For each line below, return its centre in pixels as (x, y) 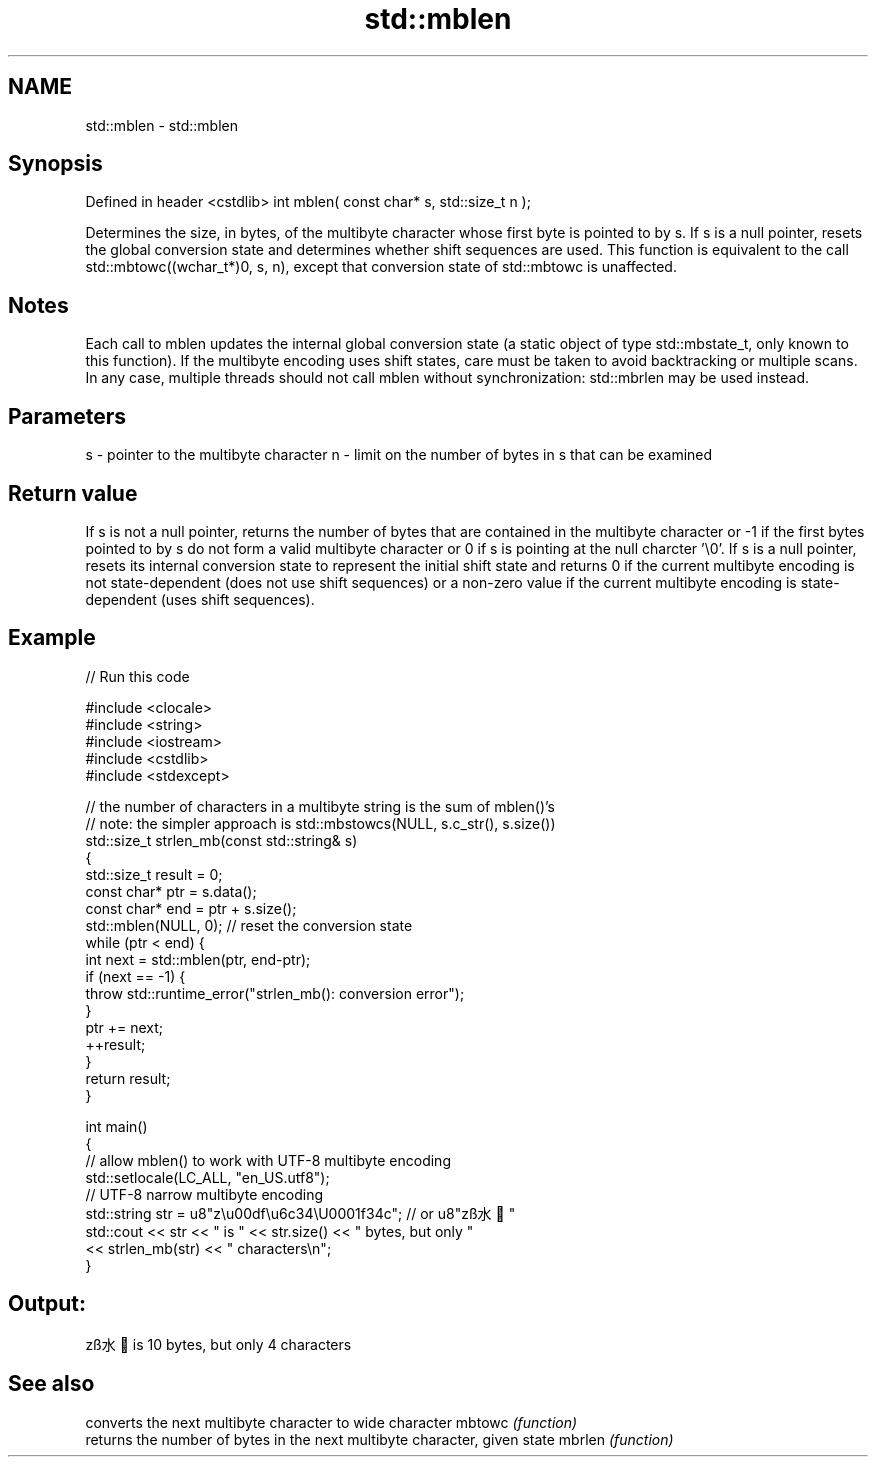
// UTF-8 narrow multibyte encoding (204, 1194)
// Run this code (137, 676)
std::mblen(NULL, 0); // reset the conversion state (249, 925)
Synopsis (55, 164)
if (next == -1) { (135, 976)
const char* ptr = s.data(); (171, 891)
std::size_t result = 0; (154, 874)
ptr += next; (124, 1027)
